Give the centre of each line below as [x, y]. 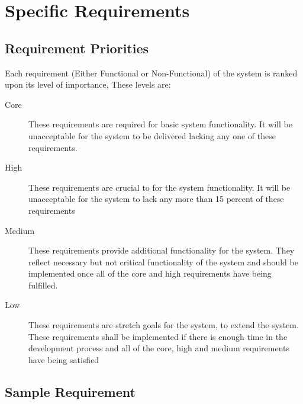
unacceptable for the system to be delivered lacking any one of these [152, 135]
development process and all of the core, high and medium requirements [159, 348]
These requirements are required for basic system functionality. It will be [160, 124]
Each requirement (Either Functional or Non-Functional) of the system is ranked [151, 73]
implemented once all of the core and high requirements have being [150, 273]
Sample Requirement [70, 391]
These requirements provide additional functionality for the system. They [162, 250]
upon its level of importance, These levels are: [88, 84]
